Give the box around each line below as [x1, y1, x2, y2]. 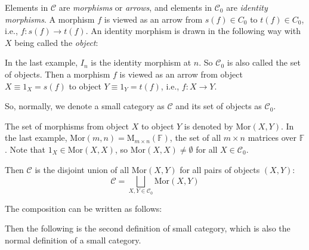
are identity [226, 1, 268, 13]
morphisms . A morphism [5, 13, 95, 25]
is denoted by [184, 119, 233, 132]
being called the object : [14, 36, 98, 48]
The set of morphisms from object [5, 119, 129, 132]
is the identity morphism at [91, 56, 191, 69]
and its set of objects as [175, 100, 262, 112]
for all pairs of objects [180, 163, 260, 175]
